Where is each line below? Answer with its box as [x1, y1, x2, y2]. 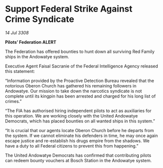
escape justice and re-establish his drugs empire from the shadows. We [5, 137, 150, 144]
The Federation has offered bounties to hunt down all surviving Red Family [5, 49, 155, 54]
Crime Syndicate [5, 14, 75, 25]
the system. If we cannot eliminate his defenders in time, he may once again [5, 133, 158, 138]
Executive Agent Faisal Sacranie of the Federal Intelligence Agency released [5, 63, 159, 69]
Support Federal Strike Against [5, 3, 133, 15]
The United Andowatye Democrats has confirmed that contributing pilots [5, 152, 151, 158]
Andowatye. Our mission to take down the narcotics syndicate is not [5, 88, 143, 94]
